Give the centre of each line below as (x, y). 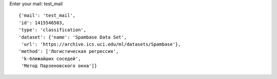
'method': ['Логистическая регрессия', (69, 52)
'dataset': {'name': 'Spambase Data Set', (73, 37)
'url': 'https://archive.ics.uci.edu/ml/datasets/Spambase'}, (101, 44)
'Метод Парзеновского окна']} (59, 66)
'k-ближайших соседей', (51, 58)
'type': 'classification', (53, 30)
